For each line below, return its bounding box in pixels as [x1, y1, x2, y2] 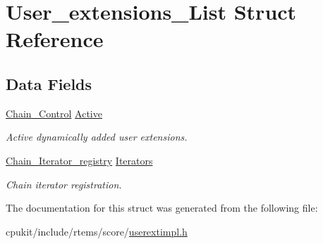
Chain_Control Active [6, 105, 102, 120]
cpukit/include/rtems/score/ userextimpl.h [6, 224, 188, 238]
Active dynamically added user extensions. [6, 129, 188, 144]
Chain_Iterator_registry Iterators [6, 153, 153, 167]
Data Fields [6, 72, 92, 94]
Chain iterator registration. [6, 176, 122, 191]
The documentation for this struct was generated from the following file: [6, 200, 318, 215]
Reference [6, 25, 104, 53]
